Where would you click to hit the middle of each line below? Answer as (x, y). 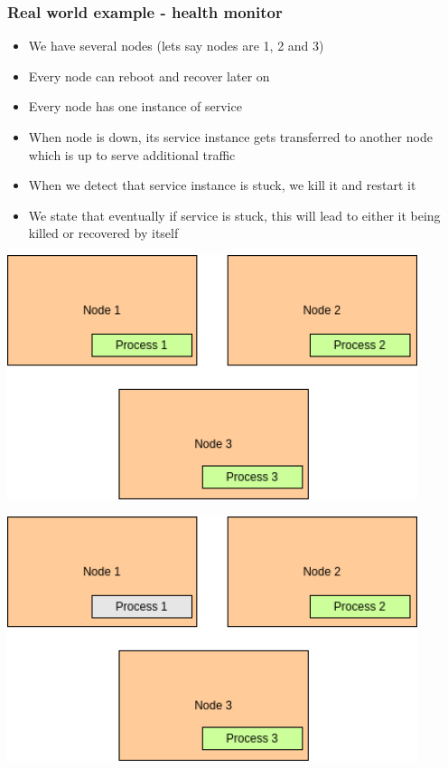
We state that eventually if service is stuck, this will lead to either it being (234, 215)
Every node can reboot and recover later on (149, 76)
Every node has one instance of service (135, 106)
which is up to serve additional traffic (132, 154)
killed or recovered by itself (103, 233)
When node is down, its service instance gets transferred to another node (230, 137)
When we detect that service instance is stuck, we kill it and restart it (222, 185)
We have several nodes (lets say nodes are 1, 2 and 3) (176, 46)
